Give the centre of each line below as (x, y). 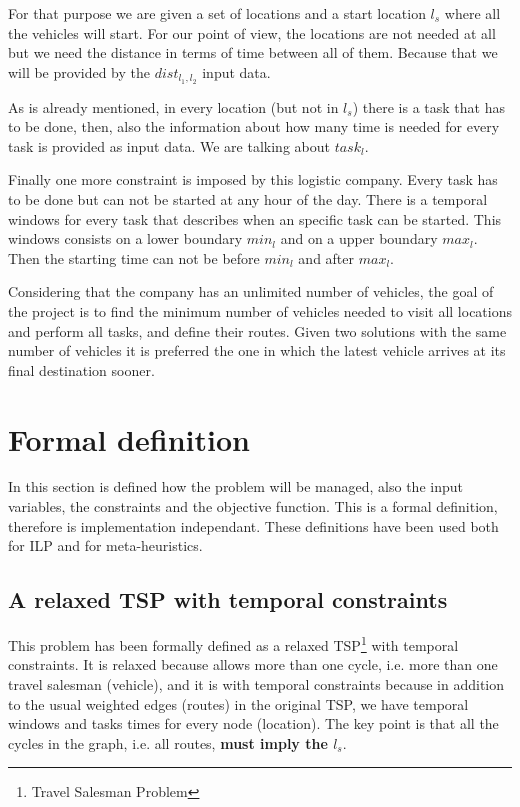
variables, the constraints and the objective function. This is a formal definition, (253, 506)
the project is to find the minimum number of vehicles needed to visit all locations (260, 310)
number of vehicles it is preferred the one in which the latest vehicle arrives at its (257, 350)
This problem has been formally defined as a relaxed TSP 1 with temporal (233, 643)
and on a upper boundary (359, 238)
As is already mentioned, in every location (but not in (173, 106)
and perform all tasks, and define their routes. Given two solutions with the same (257, 330)
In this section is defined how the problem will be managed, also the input (235, 486)
